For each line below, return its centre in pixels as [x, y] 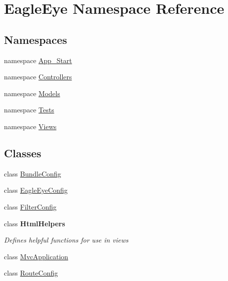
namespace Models [32, 93]
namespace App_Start [38, 60]
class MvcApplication [36, 256]
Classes [23, 153]
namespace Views [30, 126]
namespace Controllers [38, 77]
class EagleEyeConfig [36, 190]
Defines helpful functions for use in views [66, 240]
